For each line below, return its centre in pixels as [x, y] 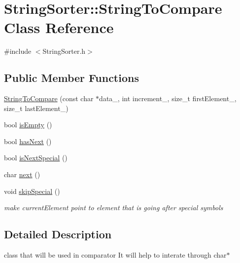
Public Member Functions [71, 78]
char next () [22, 174]
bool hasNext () [28, 141]
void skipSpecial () [32, 191]
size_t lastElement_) [36, 108]
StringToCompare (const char [49, 98]
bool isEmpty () [28, 125]
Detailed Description [58, 234]
